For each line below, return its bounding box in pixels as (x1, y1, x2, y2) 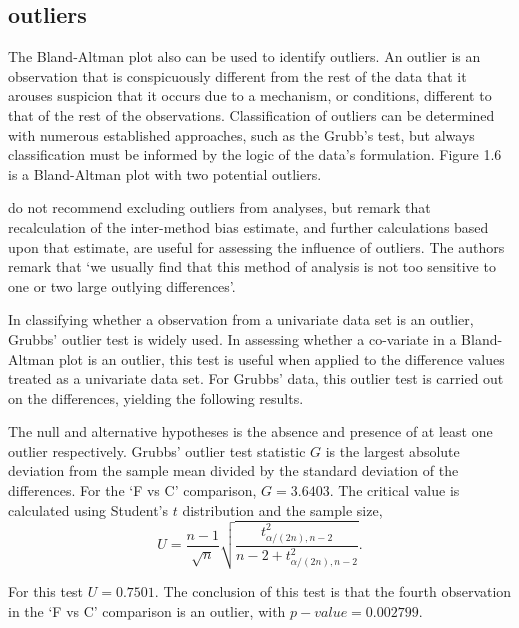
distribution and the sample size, (182, 499, 383, 520)
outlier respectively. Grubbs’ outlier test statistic (8, 440, 306, 461)
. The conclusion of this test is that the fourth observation (154, 581, 512, 602)
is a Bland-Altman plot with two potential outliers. (8, 163, 322, 184)
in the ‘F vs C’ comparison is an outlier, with (8, 601, 286, 621)
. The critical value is (329, 480, 460, 501)
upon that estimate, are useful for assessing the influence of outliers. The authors (8, 236, 505, 257)
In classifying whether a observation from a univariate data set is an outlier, (8, 309, 474, 330)
